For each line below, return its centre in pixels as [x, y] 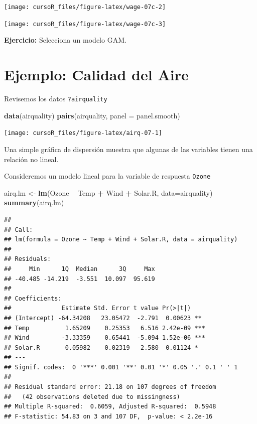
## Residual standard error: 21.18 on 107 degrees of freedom [110, 387]
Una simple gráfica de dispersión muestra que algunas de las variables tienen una [128, 149]
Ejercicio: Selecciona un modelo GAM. [65, 40]
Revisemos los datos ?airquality [56, 99]
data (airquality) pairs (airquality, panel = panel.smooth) [92, 115]
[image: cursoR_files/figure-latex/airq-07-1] [83, 133]
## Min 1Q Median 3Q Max [80, 269]
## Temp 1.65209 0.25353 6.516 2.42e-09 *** [105, 328]
